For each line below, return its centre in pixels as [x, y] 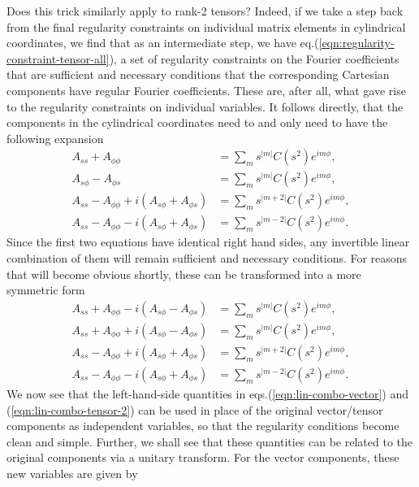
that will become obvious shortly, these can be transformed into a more [184, 274]
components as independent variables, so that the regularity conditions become [203, 426]
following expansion [55, 138]
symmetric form [46, 290]
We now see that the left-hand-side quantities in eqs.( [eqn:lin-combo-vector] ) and [208, 393]
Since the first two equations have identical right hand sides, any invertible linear [208, 242]
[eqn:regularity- [356, 43]
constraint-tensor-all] [58, 58]
